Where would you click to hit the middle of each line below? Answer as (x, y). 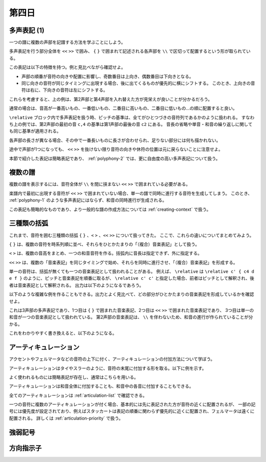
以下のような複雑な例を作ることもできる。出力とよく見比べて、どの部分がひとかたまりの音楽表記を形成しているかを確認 (132, 294)
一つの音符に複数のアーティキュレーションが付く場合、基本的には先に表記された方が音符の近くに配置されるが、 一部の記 (132, 404)
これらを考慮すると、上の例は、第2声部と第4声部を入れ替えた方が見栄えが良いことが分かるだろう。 (111, 99)
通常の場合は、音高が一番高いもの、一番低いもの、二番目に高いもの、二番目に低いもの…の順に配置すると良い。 (123, 108)
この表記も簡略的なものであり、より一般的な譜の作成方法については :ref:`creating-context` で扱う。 (110, 209)
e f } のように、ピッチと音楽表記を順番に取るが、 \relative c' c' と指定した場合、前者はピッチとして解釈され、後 (132, 278)
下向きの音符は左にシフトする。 (75, 90)
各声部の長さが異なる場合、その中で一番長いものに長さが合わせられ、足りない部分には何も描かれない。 (115, 140)
